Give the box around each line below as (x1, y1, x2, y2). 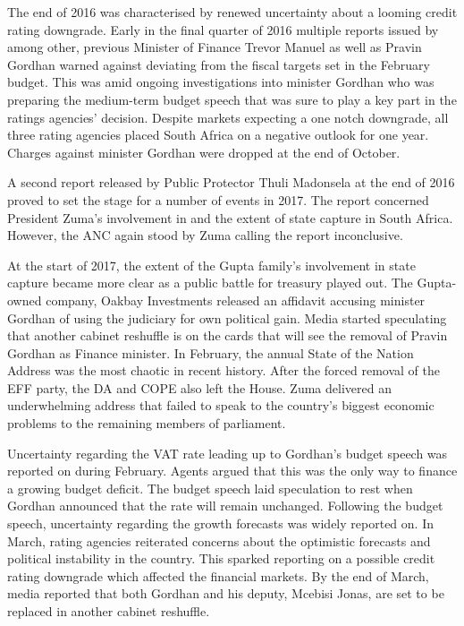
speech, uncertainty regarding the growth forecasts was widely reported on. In (7, 514, 434, 533)
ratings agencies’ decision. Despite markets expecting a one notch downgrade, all (7, 107, 449, 126)
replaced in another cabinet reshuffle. (7, 602, 210, 620)
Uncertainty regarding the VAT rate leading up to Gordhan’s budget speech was (7, 443, 448, 462)
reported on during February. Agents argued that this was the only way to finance (7, 461, 458, 480)
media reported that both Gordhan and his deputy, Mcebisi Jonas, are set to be (7, 584, 444, 603)
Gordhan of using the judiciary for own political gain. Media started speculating (7, 308, 447, 327)
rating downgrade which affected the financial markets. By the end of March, (7, 566, 429, 585)
